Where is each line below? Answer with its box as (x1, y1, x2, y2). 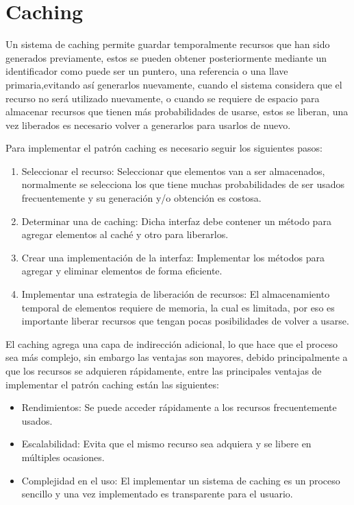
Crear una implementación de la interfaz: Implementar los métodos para (21, 250, 325, 264)
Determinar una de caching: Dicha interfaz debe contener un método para (21, 213, 331, 228)
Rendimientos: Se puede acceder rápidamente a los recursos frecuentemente (21, 400, 337, 414)
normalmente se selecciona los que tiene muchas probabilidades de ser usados (21, 177, 345, 191)
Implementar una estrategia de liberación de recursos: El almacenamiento (21, 287, 330, 301)
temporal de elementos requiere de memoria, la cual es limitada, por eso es (21, 300, 335, 314)
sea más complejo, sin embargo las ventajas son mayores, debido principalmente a (5, 350, 348, 364)
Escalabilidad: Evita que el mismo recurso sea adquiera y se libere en (21, 436, 312, 451)
